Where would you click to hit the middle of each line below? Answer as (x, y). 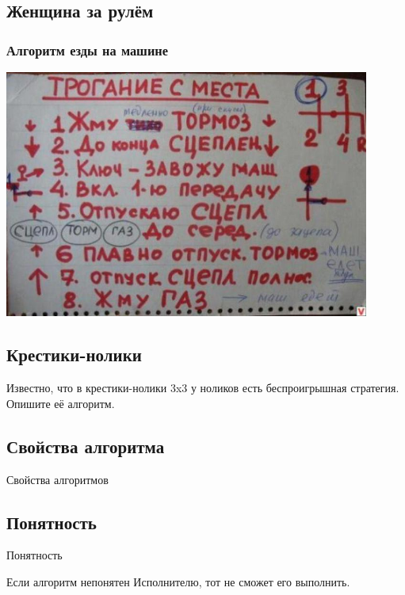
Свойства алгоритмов (57, 479)
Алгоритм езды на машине (88, 50)
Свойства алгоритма (86, 446)
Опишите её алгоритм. (61, 403)
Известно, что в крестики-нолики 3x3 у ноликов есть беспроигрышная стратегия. (203, 388)
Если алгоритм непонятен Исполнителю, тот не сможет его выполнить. (178, 582)
